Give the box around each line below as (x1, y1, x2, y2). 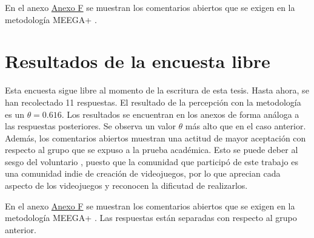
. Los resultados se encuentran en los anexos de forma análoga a (61, 107, 299, 120)
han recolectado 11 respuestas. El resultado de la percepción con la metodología (5, 95, 301, 108)
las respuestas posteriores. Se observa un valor (5, 120, 176, 132)
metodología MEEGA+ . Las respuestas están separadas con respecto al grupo (5, 211, 297, 224)
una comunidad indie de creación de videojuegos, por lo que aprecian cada (5, 167, 281, 180)
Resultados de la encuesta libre (5, 49, 270, 73)
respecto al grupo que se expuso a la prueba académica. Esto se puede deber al (5, 143, 298, 156)
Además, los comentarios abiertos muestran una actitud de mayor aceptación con (5, 131, 306, 144)
